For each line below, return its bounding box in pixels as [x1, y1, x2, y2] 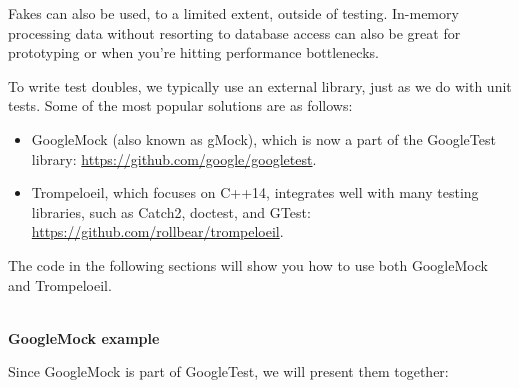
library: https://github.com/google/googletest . [31, 148, 317, 169]
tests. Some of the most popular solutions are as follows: [8, 95, 353, 116]
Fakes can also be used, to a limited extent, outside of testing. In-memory [8, 3, 459, 23]
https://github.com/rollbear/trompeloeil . [31, 221, 284, 242]
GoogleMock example [8, 327, 160, 348]
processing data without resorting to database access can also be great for [8, 22, 461, 43]
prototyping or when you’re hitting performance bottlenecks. [8, 42, 379, 63]
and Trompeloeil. [8, 274, 112, 295]
